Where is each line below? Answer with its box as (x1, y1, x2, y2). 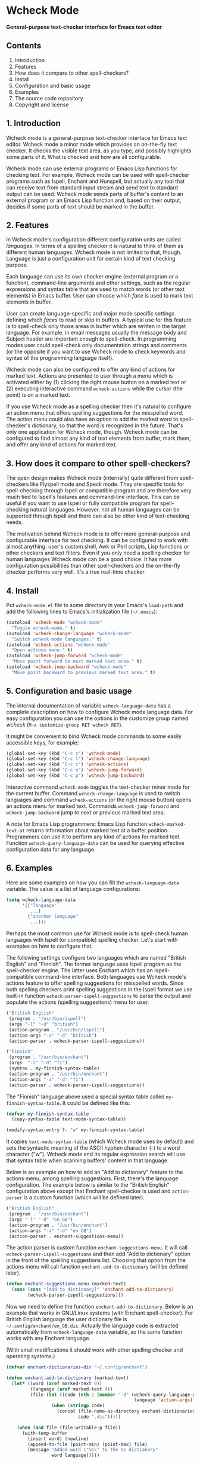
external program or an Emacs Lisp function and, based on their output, (6, 197, 182, 204)
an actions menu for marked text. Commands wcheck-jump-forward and (6, 802, 180, 810)
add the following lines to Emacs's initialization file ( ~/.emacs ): (6, 608, 158, 615)
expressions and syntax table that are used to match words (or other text (6, 286, 185, 293)
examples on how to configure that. (6, 942, 93, 950)
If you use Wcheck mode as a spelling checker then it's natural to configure (6, 403, 192, 410)
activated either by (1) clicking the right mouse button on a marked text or (6, 379, 186, 386)
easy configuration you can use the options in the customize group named (6, 715, 189, 722)
